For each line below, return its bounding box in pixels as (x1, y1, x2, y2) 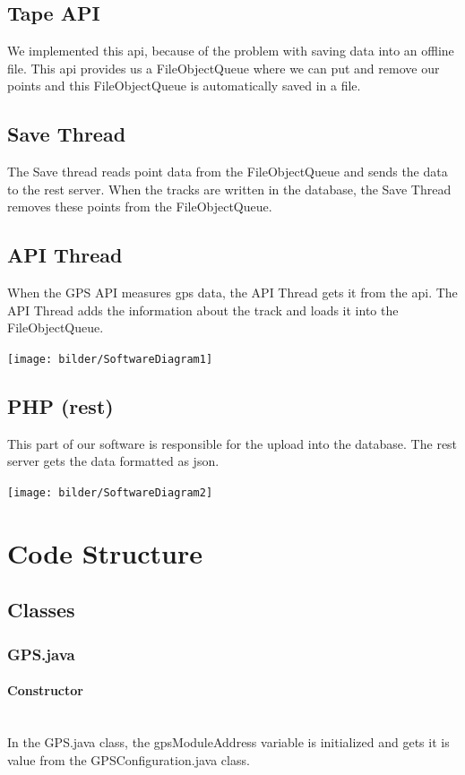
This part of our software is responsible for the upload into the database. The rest (7, 434, 458, 452)
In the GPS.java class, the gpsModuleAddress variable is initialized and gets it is (7, 733, 450, 752)
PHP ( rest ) (7, 392, 114, 419)
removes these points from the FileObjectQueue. (7, 197, 272, 216)
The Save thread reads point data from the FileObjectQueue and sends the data (7, 162, 448, 181)
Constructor (7, 681, 83, 700)
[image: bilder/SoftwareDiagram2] (7, 487, 213, 499)
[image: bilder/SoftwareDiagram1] (7, 352, 213, 366)
